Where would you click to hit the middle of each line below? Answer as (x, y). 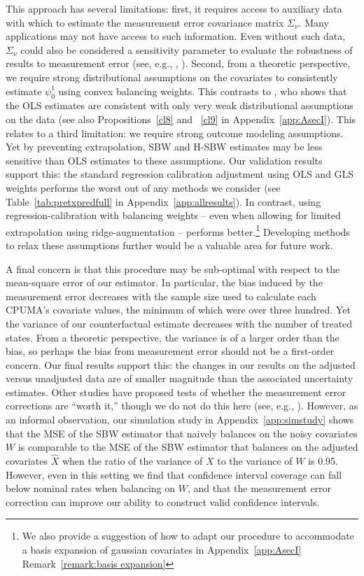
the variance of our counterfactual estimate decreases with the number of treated (179, 323)
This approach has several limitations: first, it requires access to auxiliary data (174, 8)
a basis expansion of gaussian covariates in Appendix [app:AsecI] (162, 550)
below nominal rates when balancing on (91, 488)
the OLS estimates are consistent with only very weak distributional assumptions (180, 105)
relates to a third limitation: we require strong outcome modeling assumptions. (175, 133)
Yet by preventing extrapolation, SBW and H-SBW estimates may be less (164, 147)
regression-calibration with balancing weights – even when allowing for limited (173, 215)
